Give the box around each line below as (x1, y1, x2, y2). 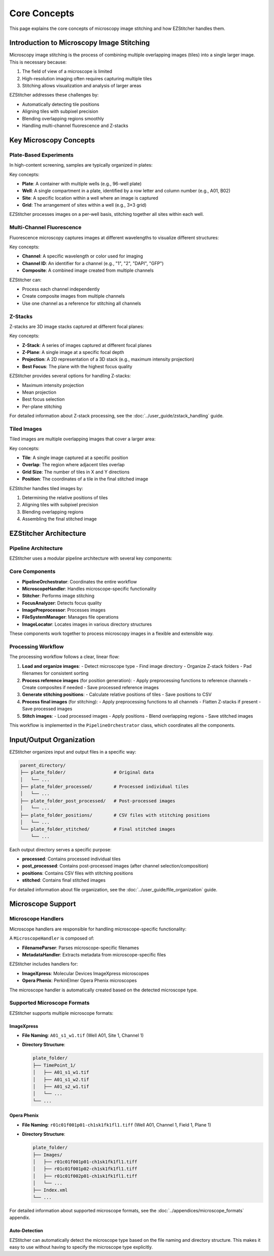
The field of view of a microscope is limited (22, 69, 113, 75)
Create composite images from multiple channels (22, 293, 125, 299)
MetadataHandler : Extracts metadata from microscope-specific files (22, 951, 166, 957)
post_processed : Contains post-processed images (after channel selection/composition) (22, 863, 209, 869)
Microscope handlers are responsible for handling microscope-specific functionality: (9, 926, 187, 932)
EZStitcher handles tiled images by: (9, 485, 83, 491)
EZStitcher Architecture (9, 529, 86, 538)
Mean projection (22, 389, 57, 395)
